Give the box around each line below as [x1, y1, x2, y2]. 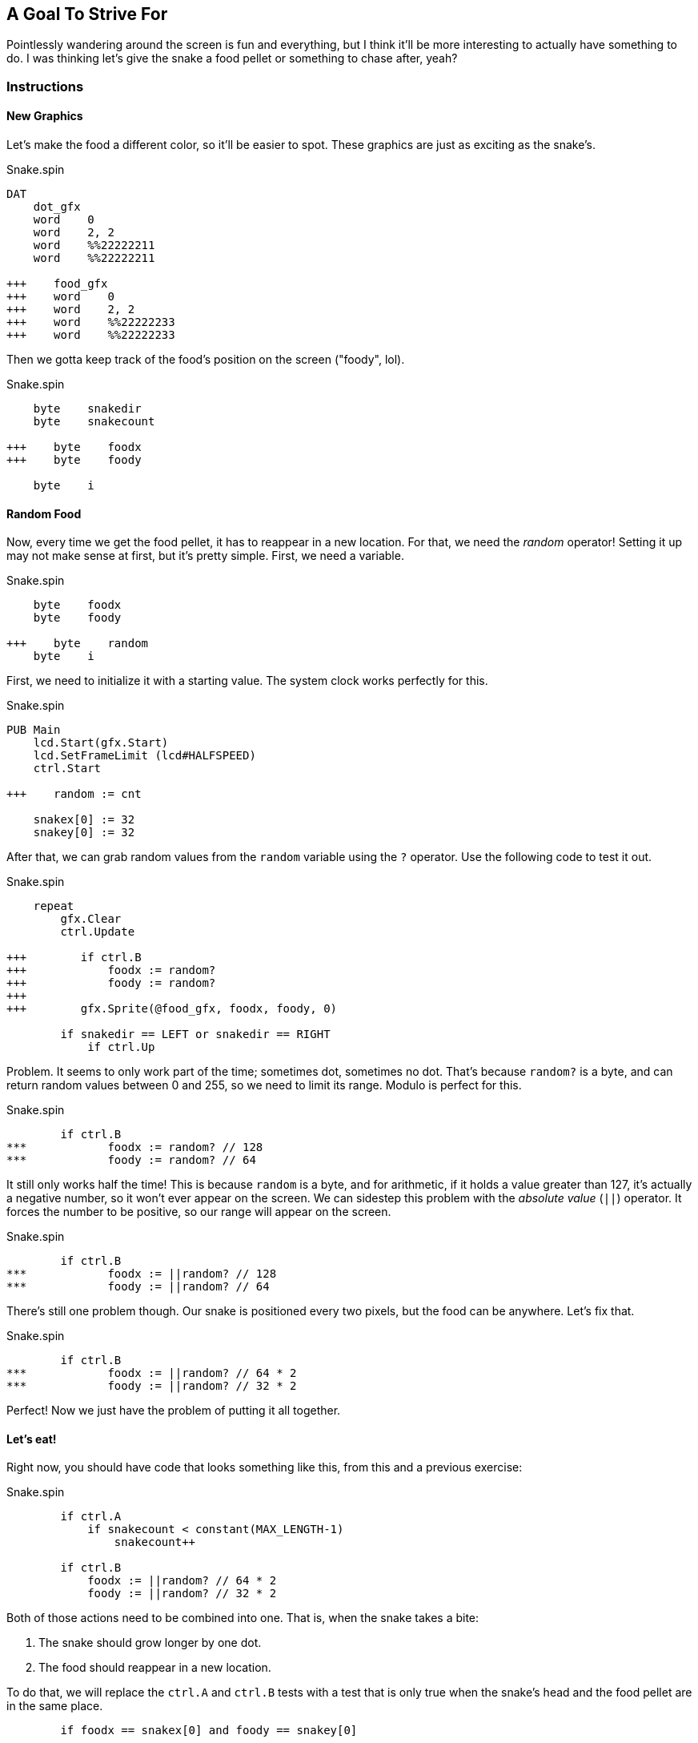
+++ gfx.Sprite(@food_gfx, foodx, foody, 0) [6, 1002, 338, 1016]
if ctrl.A [60, 1510, 122, 1524]
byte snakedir [33, 402, 142, 416]
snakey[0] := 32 [33, 826, 135, 839]
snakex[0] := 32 [33, 813, 135, 827]
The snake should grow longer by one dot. [38, 1636, 262, 1650]
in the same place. [6, 1699, 103, 1713]
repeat [33, 900, 74, 913]
